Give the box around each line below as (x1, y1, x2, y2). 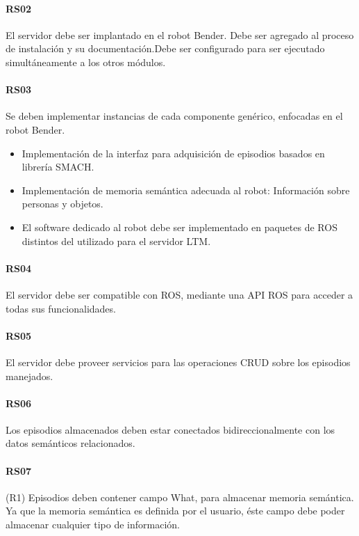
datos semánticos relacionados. (6, 436, 135, 450)
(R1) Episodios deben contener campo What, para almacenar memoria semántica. (6, 489, 354, 504)
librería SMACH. (22, 159, 94, 174)
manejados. (6, 368, 53, 383)
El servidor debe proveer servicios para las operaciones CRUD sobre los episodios (6, 354, 351, 369)
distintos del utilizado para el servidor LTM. (22, 233, 211, 248)
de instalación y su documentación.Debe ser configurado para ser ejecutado (6, 41, 325, 56)
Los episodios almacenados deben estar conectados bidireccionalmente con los (6, 422, 335, 436)
